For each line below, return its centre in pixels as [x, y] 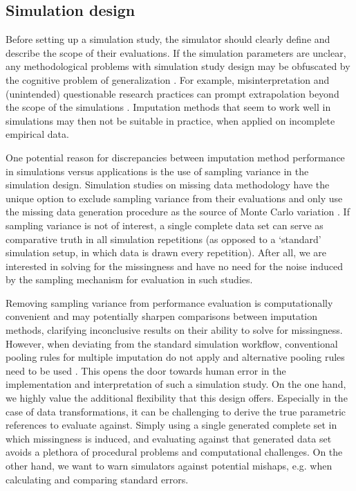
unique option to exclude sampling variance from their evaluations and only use [174, 198]
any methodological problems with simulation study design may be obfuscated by [178, 66]
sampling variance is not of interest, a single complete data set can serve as [165, 225]
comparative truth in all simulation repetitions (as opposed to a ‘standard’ [163, 239]
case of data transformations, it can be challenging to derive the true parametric [176, 411]
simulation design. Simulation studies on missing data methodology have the [168, 185]
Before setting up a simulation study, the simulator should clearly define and [168, 39]
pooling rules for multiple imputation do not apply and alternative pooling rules [175, 357]
